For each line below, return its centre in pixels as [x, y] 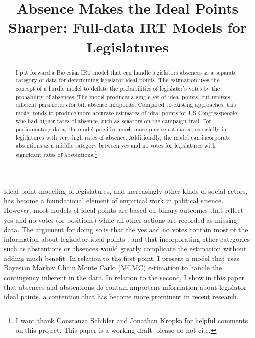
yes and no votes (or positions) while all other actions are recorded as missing [121, 220]
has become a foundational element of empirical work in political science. [114, 200]
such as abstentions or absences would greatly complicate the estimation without [125, 248]
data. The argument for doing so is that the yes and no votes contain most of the [126, 229]
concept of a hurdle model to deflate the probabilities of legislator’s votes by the [118, 88]
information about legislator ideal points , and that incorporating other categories [127, 239]
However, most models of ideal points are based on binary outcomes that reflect [124, 210]
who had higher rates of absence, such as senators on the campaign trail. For [113, 121]
